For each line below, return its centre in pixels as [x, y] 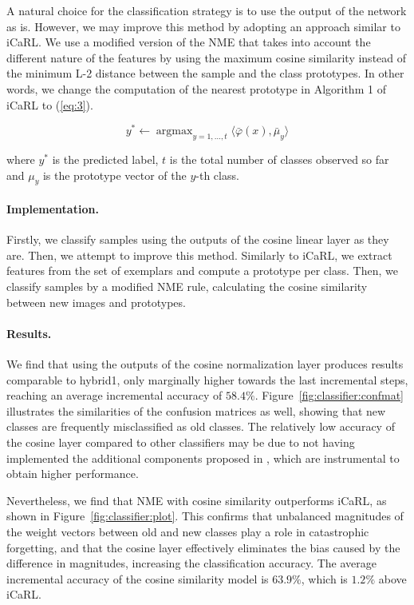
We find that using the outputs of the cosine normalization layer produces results [205, 363]
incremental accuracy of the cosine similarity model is [138, 578]
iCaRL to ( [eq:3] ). [50, 104]
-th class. [217, 175]
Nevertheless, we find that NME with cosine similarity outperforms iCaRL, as [197, 500]
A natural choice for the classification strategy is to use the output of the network [207, 10]
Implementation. [53, 209]
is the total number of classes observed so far [279, 159]
